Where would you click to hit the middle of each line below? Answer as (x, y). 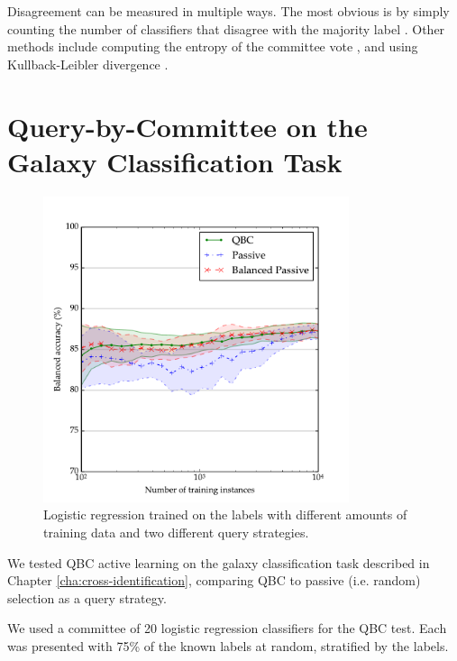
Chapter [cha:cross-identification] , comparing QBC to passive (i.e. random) (214, 580)
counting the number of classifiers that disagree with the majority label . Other (226, 28)
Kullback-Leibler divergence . (88, 64)
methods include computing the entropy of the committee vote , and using (213, 46)
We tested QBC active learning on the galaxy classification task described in (219, 562)
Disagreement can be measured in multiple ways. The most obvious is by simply (228, 11)
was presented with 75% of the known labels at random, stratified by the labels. (228, 646)
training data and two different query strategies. (176, 532)
